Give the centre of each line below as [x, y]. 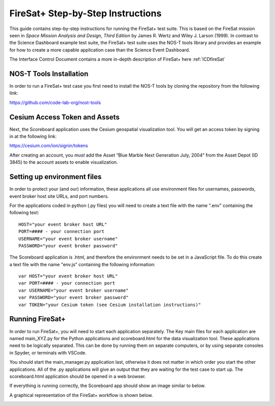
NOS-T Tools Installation [49, 74]
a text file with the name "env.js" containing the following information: [82, 264]
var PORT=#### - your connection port [67, 283]
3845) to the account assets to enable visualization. [64, 162]
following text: [24, 213]
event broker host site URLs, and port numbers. [59, 196]
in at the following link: [33, 136]
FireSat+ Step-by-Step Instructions [86, 13]
